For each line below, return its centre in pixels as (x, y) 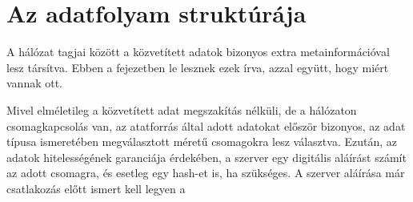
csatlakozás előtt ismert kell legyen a (96, 188)
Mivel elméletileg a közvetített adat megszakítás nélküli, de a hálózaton (182, 109)
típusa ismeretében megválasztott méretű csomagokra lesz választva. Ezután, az (202, 141)
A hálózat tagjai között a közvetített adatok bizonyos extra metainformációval (198, 52)
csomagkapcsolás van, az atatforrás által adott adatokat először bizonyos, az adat (206, 125)
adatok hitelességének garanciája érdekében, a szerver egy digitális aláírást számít (206, 157)
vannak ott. (35, 83)
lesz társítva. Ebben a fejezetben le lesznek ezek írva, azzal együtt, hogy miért (198, 67)
